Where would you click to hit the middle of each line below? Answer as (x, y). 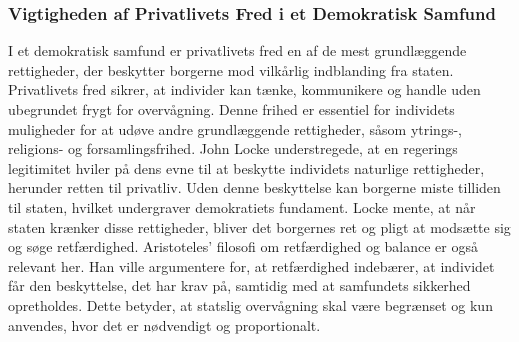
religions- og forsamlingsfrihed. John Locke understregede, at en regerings (233, 148)
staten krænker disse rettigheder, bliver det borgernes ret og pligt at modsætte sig (259, 226)
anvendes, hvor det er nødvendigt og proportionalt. (164, 324)
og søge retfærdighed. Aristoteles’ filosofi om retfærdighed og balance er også (243, 246)
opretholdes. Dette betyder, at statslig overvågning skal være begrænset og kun (250, 304)
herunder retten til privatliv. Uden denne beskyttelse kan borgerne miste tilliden (254, 187)
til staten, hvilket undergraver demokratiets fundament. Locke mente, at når (242, 206)
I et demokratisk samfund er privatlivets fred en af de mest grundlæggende (237, 50)
